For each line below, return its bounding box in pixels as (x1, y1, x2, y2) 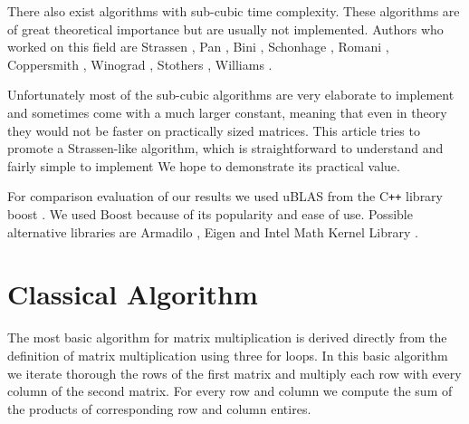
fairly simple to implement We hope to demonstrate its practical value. (7, 156, 400, 175)
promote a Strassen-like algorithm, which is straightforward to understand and (7, 139, 444, 158)
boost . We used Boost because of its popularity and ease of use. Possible (7, 205, 413, 223)
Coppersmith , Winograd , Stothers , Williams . (7, 54, 273, 73)
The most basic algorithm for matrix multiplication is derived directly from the (7, 328, 447, 347)
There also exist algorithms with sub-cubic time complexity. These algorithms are (7, 2, 460, 20)
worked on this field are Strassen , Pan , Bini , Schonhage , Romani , (7, 37, 389, 56)
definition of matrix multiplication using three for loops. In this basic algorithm (7, 345, 448, 364)
